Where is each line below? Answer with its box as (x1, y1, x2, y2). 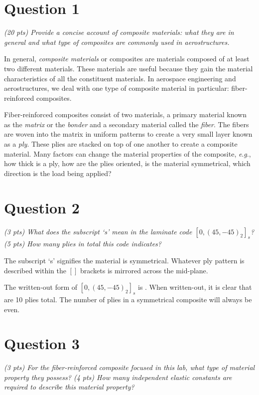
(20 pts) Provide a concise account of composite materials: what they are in (4, 27, 234, 37)
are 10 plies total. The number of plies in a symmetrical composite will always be (4, 294, 252, 304)
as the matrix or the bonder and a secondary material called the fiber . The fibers (4, 119, 249, 129)
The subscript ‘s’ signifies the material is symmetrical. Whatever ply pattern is (4, 255, 245, 265)
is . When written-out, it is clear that (137, 282, 252, 292)
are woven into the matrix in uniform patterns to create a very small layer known (4, 129, 253, 139)
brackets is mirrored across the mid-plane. (80, 265, 208, 275)
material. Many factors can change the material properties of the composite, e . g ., (4, 148, 251, 159)
